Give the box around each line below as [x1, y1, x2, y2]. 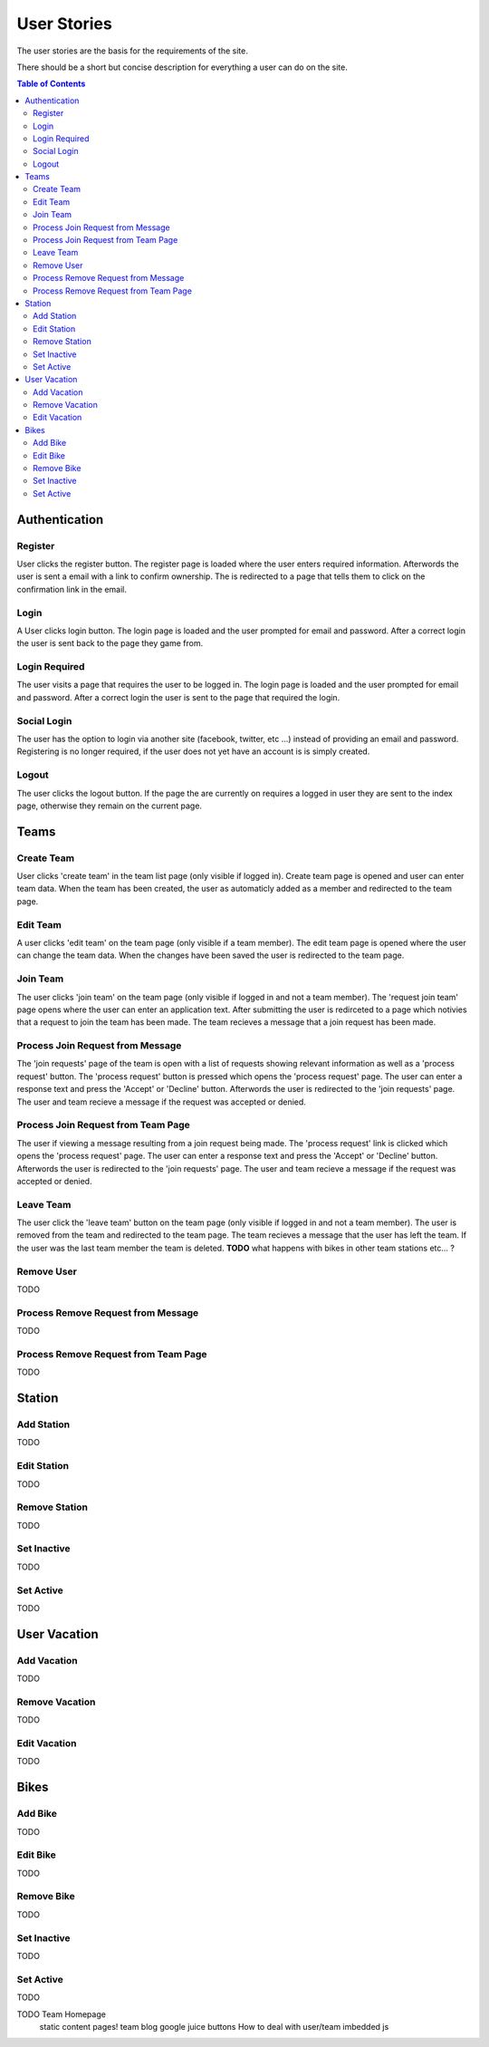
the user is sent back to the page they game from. [16, 638, 204, 649]
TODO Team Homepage [16, 2008, 106, 2020]
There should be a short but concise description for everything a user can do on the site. [16, 62, 348, 72]
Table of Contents [16, 78, 86, 90]
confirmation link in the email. [16, 584, 127, 594]
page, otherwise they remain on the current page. [16, 800, 203, 811]
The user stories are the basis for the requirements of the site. [16, 45, 248, 56]
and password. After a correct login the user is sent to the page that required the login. [16, 691, 340, 702]
